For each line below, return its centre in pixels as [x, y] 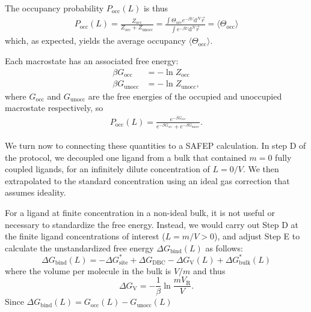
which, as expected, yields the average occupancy [95, 40]
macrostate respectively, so [54, 108]
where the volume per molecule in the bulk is [88, 270]
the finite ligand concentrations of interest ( [85, 236]
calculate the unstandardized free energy [79, 247]
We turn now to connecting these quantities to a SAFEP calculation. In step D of [155, 145]
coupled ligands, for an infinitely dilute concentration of [107, 169]
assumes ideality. [35, 192]
